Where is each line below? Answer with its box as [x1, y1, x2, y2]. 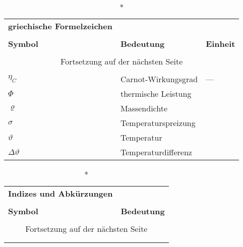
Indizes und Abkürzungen [8, 188, 113, 199]
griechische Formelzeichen [8, 20, 112, 32]
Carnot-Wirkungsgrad [120, 73, 198, 85]
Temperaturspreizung [120, 117, 196, 129]
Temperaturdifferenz [120, 146, 192, 158]
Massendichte [120, 102, 168, 114]
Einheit [206, 38, 235, 49]
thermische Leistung [120, 88, 192, 99]
